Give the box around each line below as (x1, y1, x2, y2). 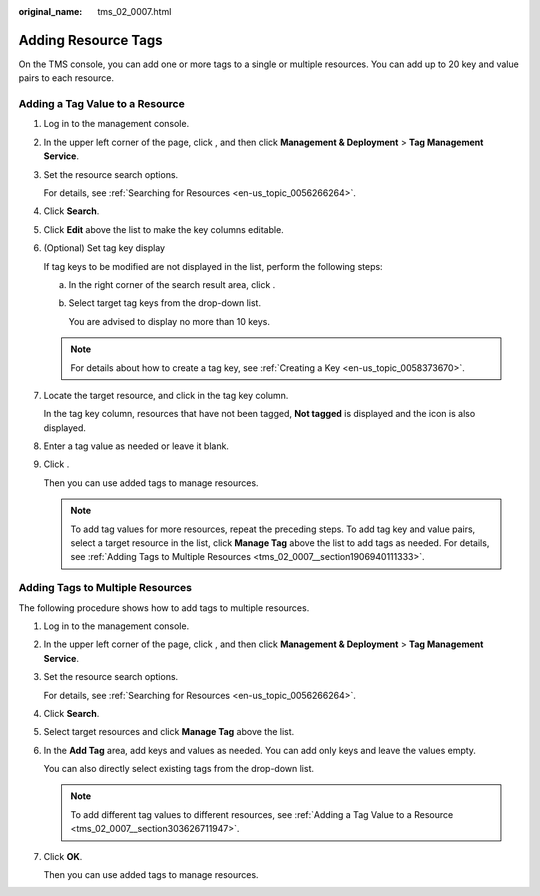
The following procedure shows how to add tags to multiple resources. (18, 601, 310, 614)
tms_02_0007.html (97, 6, 172, 17)
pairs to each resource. (18, 72, 115, 84)
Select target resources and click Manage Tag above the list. (43, 726, 295, 738)
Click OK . (43, 850, 83, 862)
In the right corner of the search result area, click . (68, 278, 276, 290)
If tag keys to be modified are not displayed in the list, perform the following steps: (43, 260, 384, 272)
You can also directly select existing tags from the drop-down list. (43, 763, 315, 775)
